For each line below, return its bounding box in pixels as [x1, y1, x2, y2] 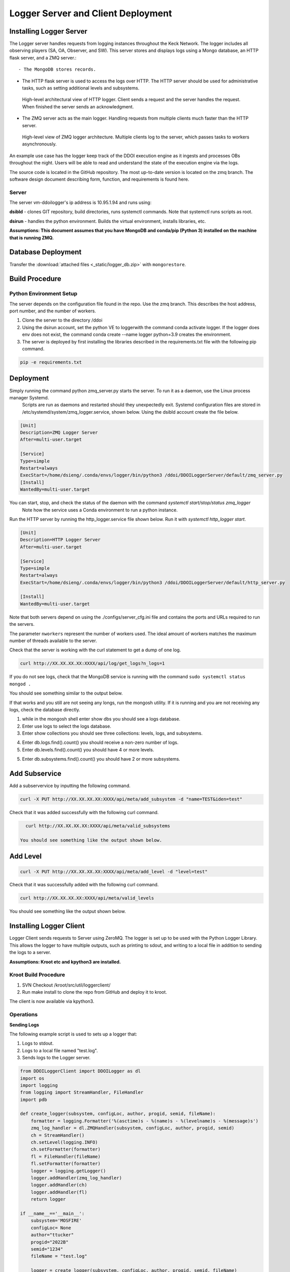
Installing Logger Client [9, 921, 85, 931]
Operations [9, 1011, 38, 1018]
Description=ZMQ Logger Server [20, 430, 99, 436]
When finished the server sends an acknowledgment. [22, 103, 134, 109]
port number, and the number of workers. [9, 308, 96, 314]
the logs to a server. [9, 949, 51, 956]
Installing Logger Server [9, 27, 87, 36]
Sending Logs [9, 1022, 39, 1028]
